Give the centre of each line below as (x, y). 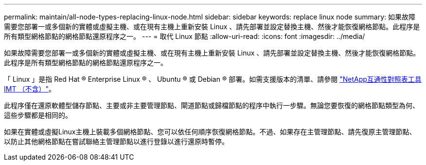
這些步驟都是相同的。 (38, 115)
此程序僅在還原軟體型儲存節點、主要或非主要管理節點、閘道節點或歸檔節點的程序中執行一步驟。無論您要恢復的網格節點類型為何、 (212, 105)
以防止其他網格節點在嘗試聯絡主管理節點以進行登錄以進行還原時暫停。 (116, 141)
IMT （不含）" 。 (30, 89)
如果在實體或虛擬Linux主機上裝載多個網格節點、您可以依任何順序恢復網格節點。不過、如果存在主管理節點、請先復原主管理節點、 (210, 132)
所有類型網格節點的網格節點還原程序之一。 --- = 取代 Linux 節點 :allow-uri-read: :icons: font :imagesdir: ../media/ (185, 36)
